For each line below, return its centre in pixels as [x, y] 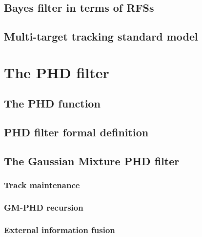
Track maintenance [42, 185]
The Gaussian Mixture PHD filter [92, 161]
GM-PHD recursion [44, 207]
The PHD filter [57, 72]
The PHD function [52, 103]
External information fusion [60, 229]
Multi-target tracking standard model [101, 36]
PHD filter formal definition [76, 132]
